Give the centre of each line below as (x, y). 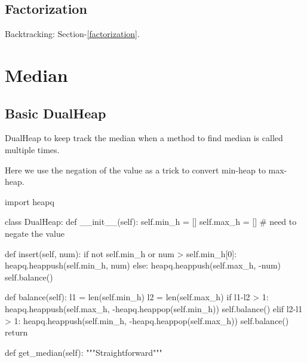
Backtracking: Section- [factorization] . (72, 34)
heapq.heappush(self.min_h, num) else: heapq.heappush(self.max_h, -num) (143, 265)
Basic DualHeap (56, 113)
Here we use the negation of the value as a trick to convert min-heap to (135, 170)
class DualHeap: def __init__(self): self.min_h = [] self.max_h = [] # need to (151, 222)
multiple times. (32, 149)
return (16, 332)
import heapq (30, 201)
